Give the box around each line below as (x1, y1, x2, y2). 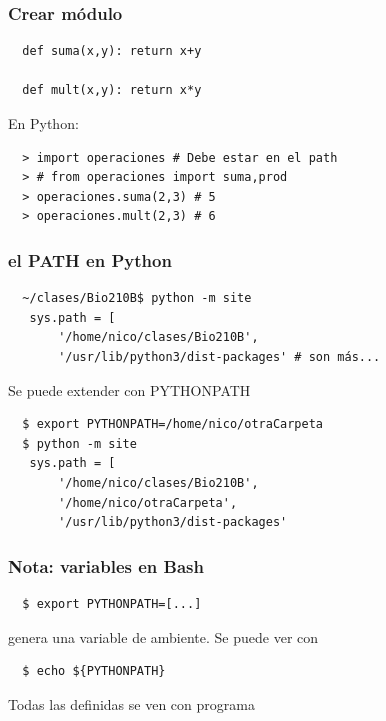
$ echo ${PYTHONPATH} (22, 664, 166, 679)
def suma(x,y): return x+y (22, 44, 202, 59)
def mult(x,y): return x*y (22, 83, 202, 98)
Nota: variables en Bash (8, 553, 204, 578)
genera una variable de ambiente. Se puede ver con (8, 626, 319, 647)
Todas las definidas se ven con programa (8, 693, 255, 714)
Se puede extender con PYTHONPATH (8, 379, 251, 400)
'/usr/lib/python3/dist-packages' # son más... (58, 349, 381, 364)
